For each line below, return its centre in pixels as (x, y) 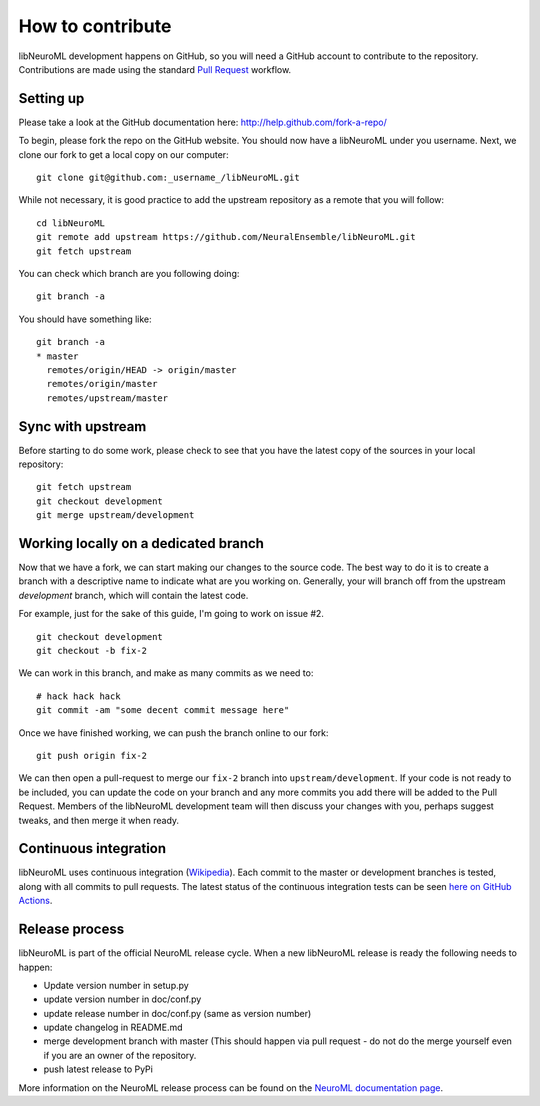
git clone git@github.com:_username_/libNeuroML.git (168, 178)
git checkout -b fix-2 (92, 651)
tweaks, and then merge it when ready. (99, 820)
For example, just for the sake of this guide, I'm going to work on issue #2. (171, 614)
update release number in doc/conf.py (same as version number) (177, 1013)
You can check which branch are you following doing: (129, 273)
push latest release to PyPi (98, 1069)
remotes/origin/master (102, 384)
